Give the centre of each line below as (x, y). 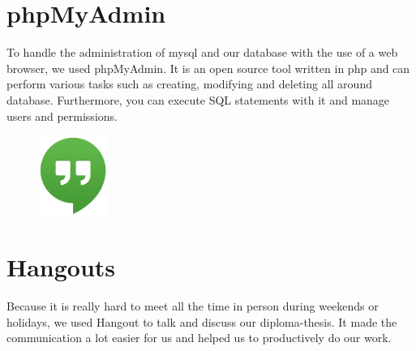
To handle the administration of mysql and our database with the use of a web (202, 52)
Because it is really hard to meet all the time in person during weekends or (193, 306)
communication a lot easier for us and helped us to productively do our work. (199, 338)
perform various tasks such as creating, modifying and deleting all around (189, 84)
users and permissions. (62, 116)
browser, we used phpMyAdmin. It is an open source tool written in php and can (208, 68)
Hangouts (61, 267)
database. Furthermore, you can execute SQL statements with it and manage (198, 99)
